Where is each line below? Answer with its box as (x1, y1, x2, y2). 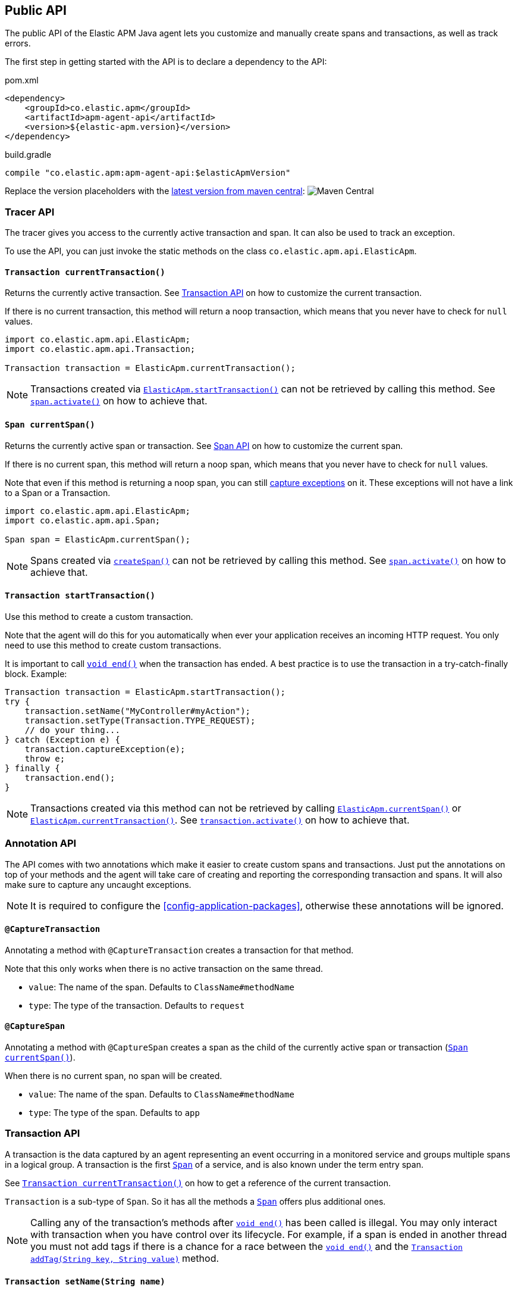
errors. (5, 38, 31, 49)
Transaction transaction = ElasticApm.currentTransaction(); (5, 363, 296, 373)
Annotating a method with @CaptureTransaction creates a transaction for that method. (5, 944, 354, 955)
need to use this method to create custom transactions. (5, 640, 221, 650)
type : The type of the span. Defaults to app (29, 1108, 200, 1118)
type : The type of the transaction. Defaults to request (29, 1000, 245, 1011)
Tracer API (5, 205, 55, 218)
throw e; (24, 753, 65, 763)
